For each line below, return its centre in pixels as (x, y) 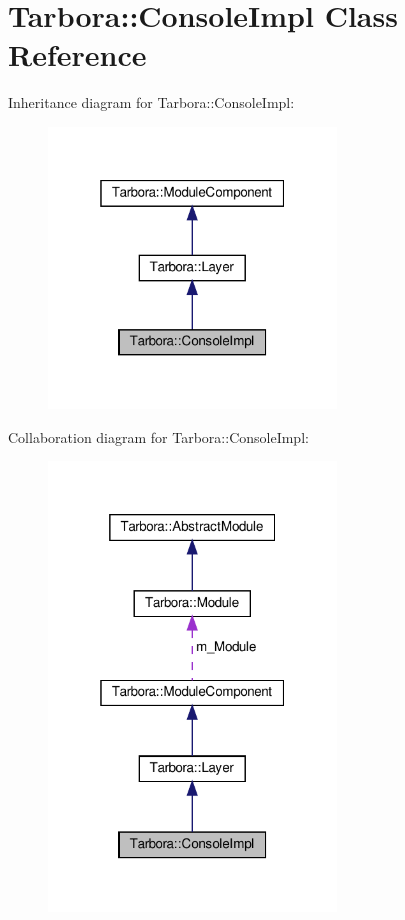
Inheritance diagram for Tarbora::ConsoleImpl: (151, 102)
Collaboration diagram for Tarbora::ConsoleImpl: (158, 436)
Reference (77, 54)
